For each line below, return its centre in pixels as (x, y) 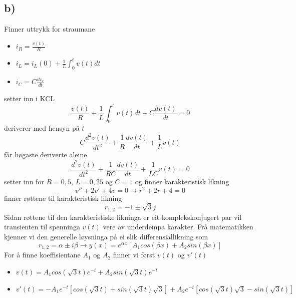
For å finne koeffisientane (42, 255)
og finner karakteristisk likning (182, 181)
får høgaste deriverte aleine (46, 155)
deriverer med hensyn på (42, 127)
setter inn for (24, 181)
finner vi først (134, 255)
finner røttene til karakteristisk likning (63, 198)
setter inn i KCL (30, 98)
